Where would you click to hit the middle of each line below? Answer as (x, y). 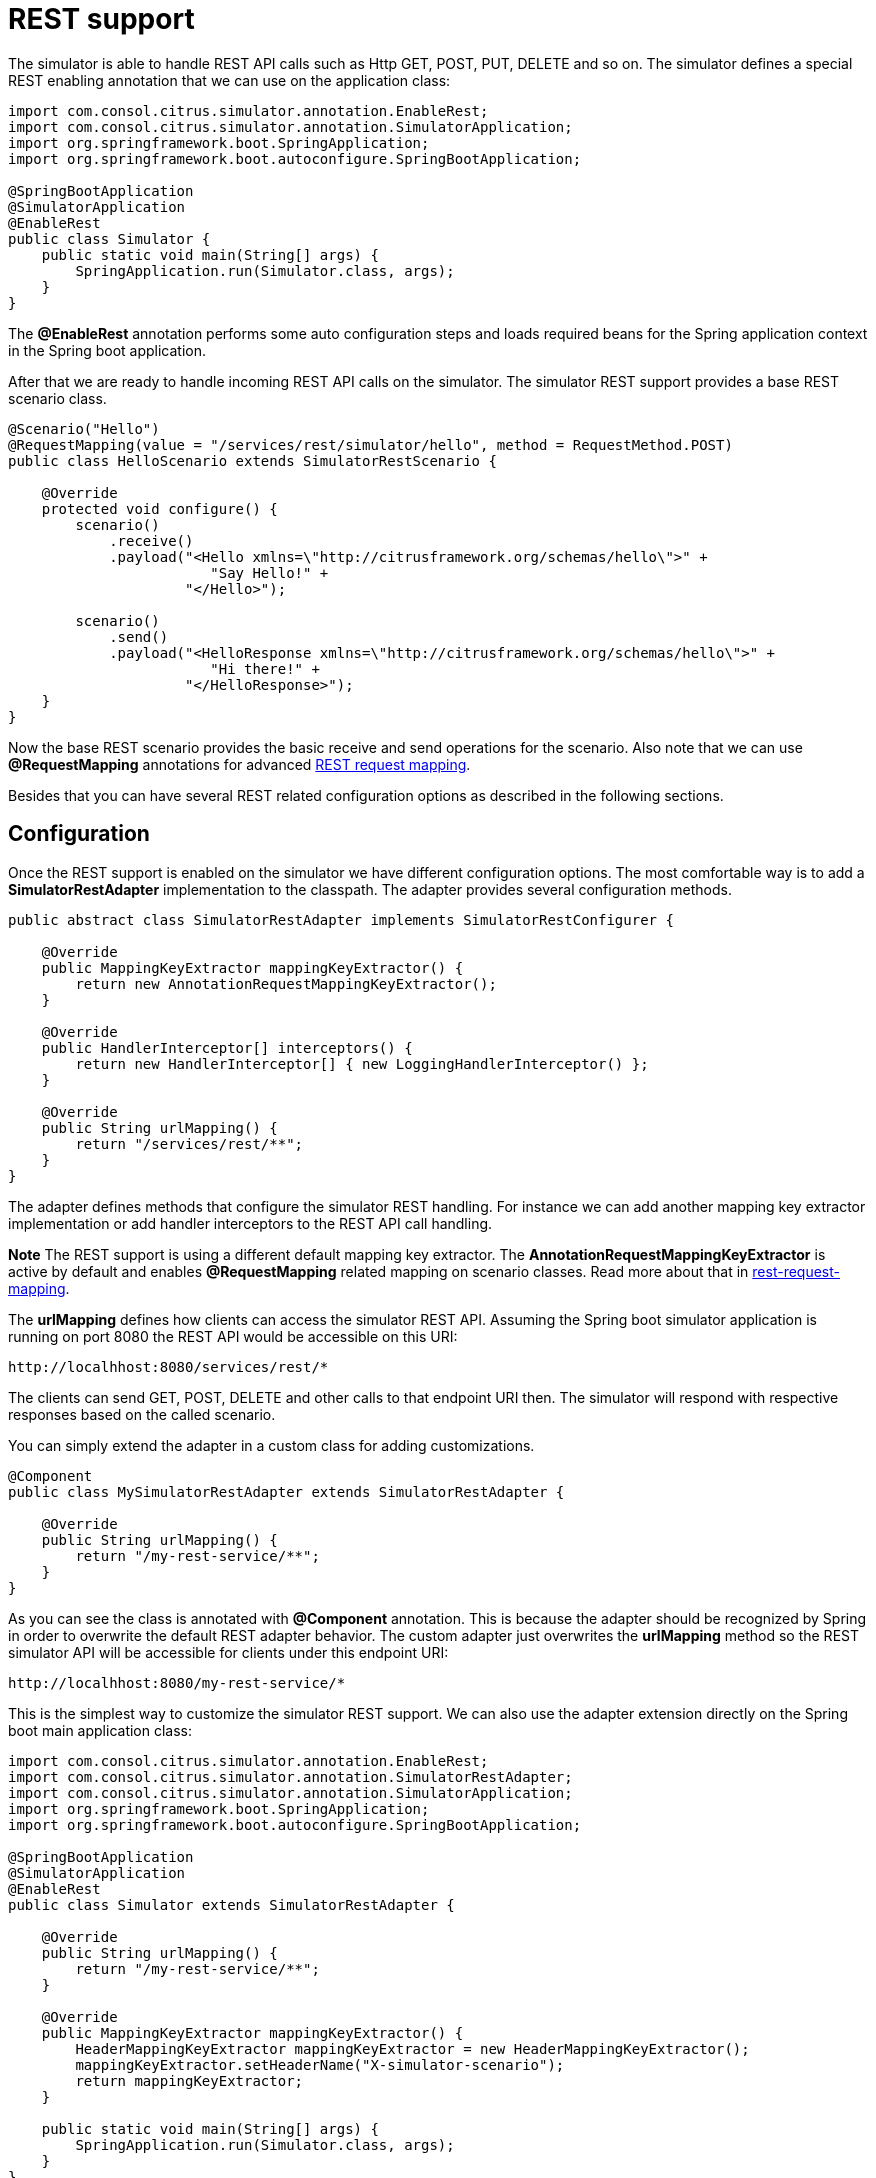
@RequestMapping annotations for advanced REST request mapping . (239, 764)
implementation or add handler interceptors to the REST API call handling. (250, 1223)
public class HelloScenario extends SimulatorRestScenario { (252, 460)
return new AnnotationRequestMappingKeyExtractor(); (286, 983)
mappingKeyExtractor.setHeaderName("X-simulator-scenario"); (320, 2064)
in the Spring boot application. (107, 350)
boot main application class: (100, 1730)
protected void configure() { (159, 508)
